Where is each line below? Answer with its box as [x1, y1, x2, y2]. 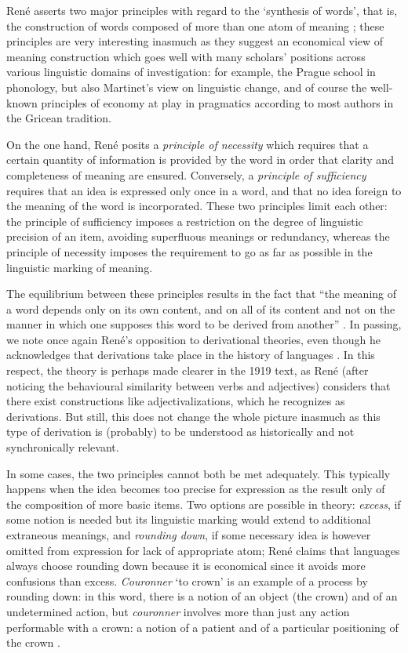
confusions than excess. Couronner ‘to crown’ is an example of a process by [6, 572, 368, 589]
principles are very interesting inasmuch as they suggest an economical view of [6, 33, 384, 49]
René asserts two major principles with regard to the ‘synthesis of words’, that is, [6, 2, 398, 18]
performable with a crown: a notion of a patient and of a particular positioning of [6, 619, 399, 635]
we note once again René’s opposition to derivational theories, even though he [6, 331, 381, 347]
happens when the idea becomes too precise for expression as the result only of [6, 481, 385, 497]
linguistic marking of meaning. [6, 259, 153, 275]
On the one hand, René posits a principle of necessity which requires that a [6, 136, 369, 152]
